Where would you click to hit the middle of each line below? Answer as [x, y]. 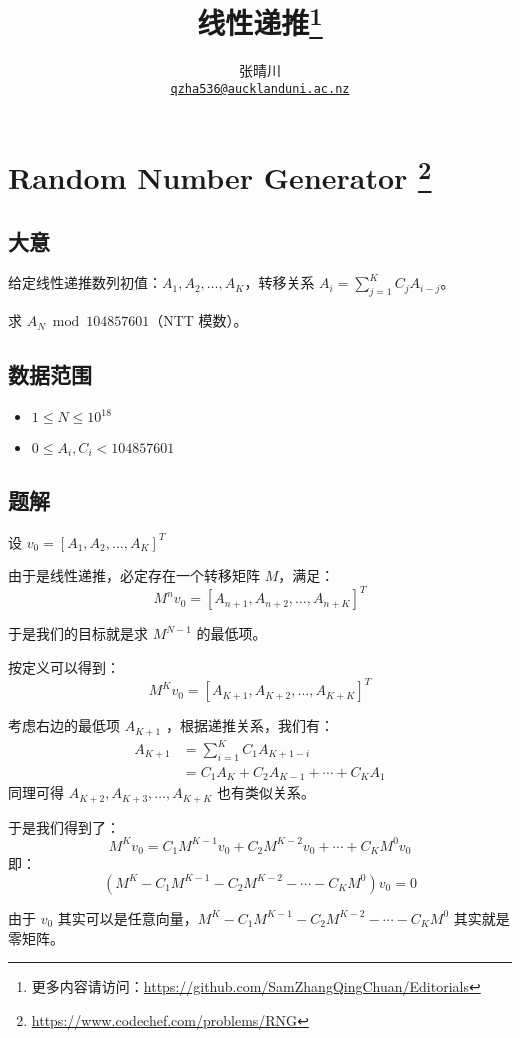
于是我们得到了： [64, 826]
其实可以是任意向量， [127, 917]
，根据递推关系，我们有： [249, 725]
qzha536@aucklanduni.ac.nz [260, 89]
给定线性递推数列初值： [85, 282]
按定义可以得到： [64, 666]
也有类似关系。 [265, 792]
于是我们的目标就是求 [78, 633]
